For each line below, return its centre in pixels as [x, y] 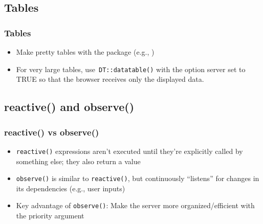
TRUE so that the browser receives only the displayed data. [110, 79]
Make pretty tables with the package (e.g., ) [85, 52]
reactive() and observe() [69, 107]
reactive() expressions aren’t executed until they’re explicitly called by [129, 151]
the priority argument [50, 215]
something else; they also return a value [78, 161]
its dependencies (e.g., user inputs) [71, 188]
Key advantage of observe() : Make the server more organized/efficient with [135, 205]
